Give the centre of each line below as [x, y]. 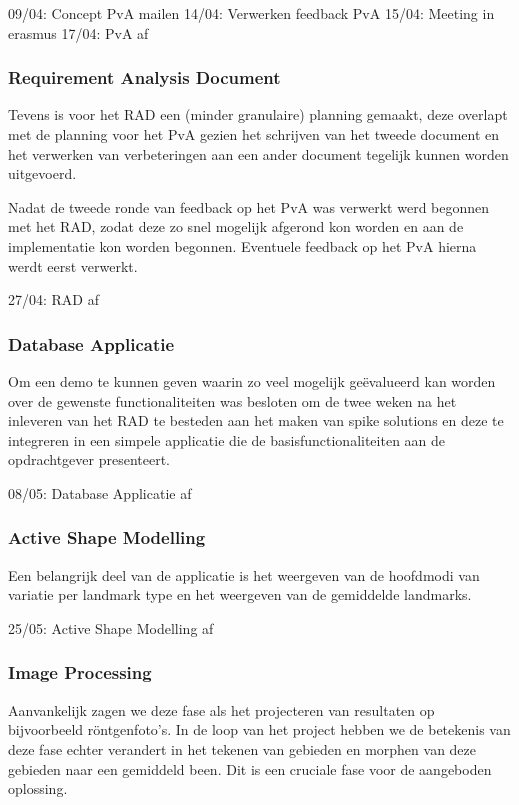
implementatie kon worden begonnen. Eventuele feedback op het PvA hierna [242, 245]
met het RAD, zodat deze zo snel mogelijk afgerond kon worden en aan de [236, 226]
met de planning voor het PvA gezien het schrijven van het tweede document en [254, 134]
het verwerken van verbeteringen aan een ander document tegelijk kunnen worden [258, 153]
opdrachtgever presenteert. [89, 459]
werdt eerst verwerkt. [73, 265]
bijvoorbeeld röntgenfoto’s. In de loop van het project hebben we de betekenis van [259, 729]
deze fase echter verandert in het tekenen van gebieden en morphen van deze [242, 748]
